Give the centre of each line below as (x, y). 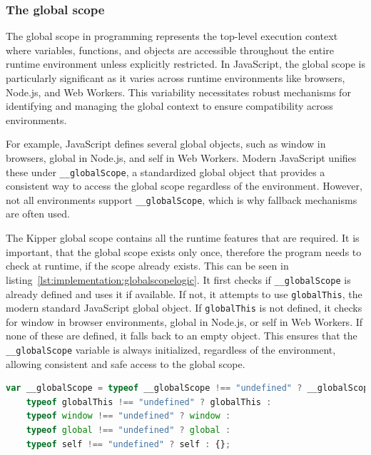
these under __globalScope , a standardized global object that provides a (166, 172)
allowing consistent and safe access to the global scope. (126, 363)
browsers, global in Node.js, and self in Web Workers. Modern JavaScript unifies (181, 157)
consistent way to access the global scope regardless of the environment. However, (184, 186)
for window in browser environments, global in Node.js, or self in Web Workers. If (184, 321)
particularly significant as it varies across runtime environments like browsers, (176, 78)
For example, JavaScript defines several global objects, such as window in (166, 144)
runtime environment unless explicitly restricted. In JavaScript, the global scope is (185, 64)
